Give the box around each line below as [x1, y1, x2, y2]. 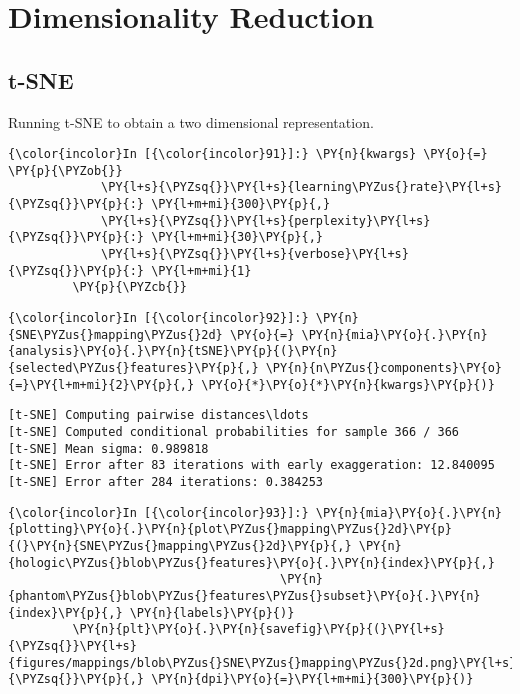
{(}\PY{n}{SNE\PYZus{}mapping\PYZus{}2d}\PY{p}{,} [8, 538, 352, 553]
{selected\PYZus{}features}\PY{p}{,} [8, 361, 259, 376]
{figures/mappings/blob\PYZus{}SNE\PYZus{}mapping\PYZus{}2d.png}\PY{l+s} [8, 655, 517, 670]
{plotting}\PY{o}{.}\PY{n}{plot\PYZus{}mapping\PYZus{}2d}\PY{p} [8, 522, 452, 537]
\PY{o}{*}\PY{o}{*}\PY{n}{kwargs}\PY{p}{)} [201, 377, 495, 392]
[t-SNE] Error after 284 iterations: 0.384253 [8, 474, 323, 489]
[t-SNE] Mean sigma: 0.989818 [8, 441, 209, 456]
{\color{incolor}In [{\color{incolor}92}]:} [8, 311, 309, 326]
